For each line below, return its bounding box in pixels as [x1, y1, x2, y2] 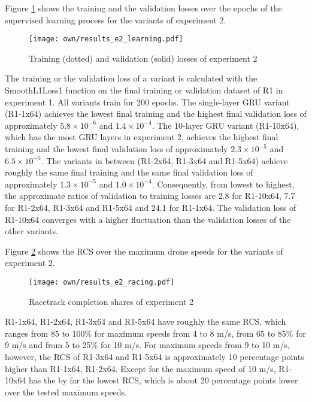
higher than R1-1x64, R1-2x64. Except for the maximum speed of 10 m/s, [5, 362, 276, 374]
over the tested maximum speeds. [5, 385, 128, 398]
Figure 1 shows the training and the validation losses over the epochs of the [5, 2, 282, 14]
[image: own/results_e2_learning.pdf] [29, 35, 183, 44]
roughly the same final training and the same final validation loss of [5, 166, 253, 179]
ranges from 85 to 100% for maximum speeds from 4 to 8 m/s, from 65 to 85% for [5, 327, 306, 339]
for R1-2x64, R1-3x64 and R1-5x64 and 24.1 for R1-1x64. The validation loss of [5, 201, 296, 213]
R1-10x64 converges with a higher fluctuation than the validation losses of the [5, 213, 291, 225]
